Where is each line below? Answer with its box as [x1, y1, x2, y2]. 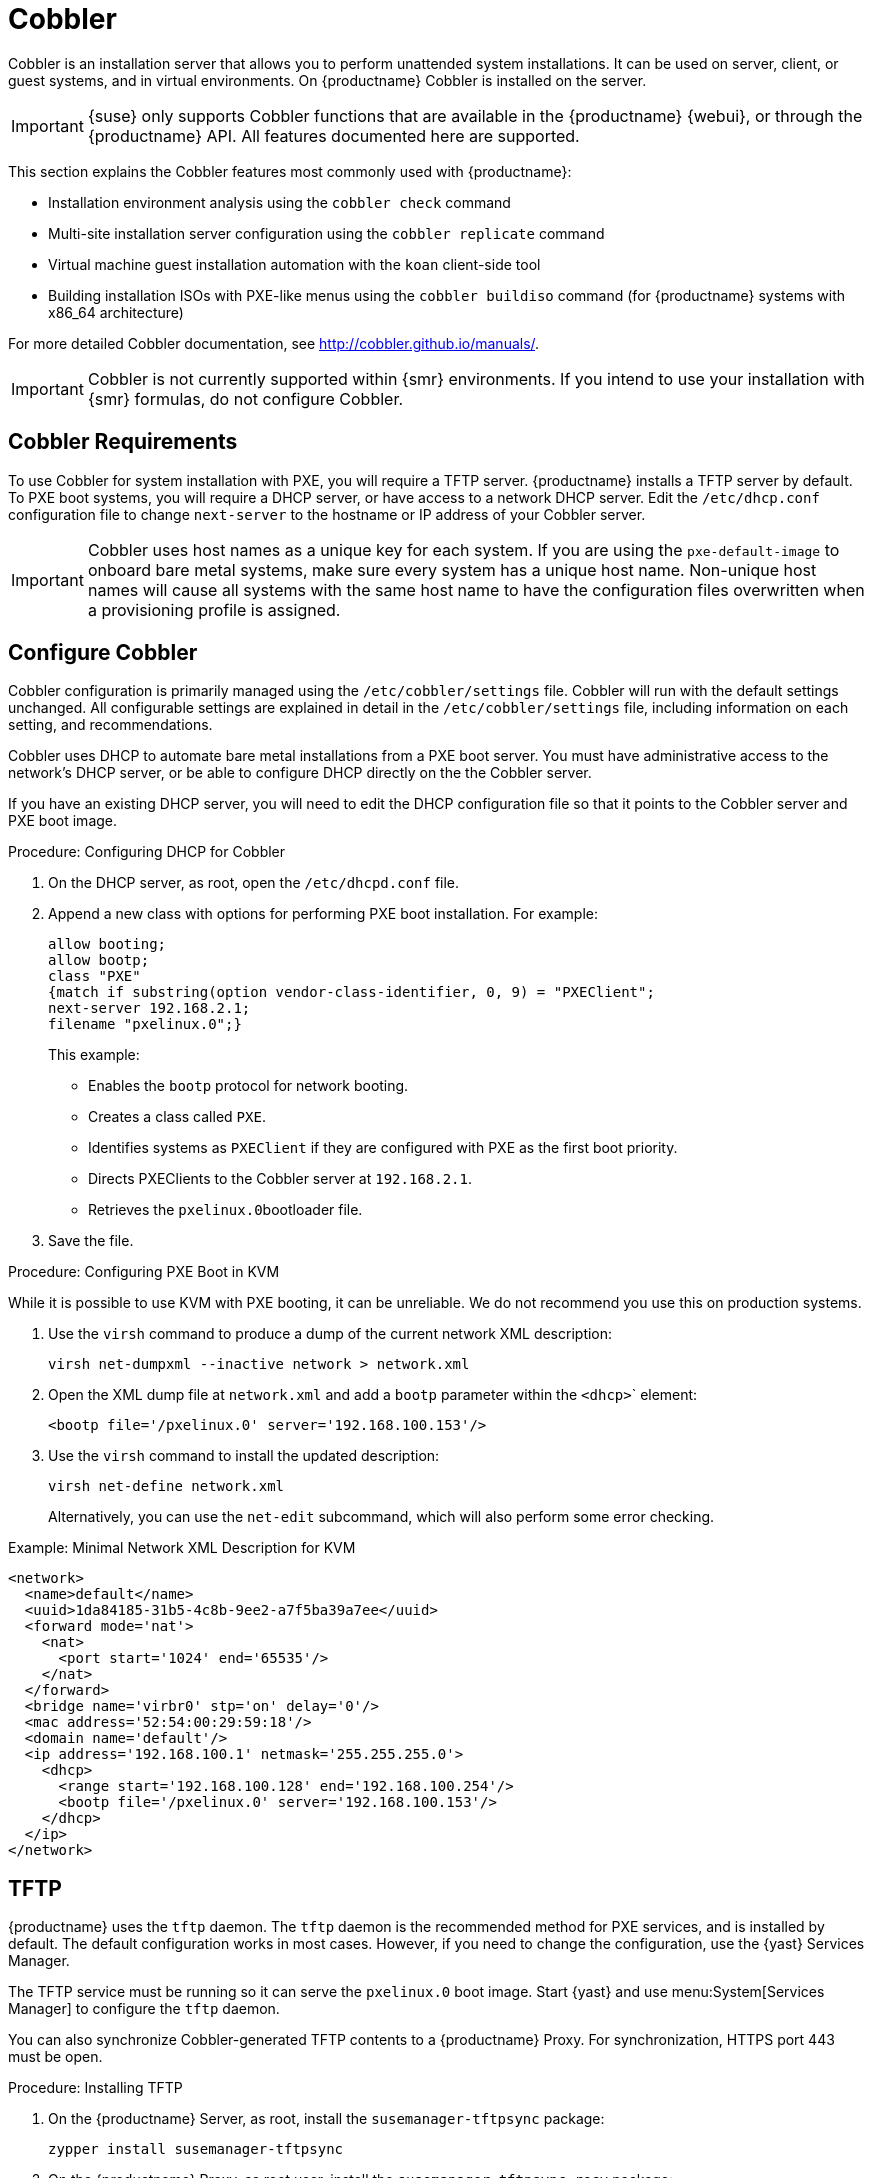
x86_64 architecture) [48, 303, 184, 321]
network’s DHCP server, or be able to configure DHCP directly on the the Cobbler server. [8, 764, 592, 782]
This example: [48, 1046, 140, 1064]
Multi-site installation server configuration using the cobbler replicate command [48, 224, 605, 242]
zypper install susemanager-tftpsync [48, 2141, 344, 2158]
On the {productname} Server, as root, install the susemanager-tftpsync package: [48, 2110, 605, 2128]
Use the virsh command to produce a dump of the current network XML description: [48, 1325, 613, 1343]
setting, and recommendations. [8, 716, 213, 734]
